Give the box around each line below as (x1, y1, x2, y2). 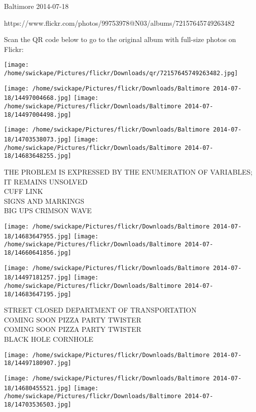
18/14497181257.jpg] (4, 274, 72, 281)
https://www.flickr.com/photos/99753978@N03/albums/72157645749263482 (4, 17, 235, 28)
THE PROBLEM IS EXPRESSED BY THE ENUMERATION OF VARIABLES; (4, 166, 253, 177)
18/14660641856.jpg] (4, 249, 72, 256)
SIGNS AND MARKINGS (4, 195, 84, 206)
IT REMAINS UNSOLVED (4, 176, 88, 186)
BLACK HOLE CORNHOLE (4, 333, 94, 344)
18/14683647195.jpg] (4, 290, 72, 298)
